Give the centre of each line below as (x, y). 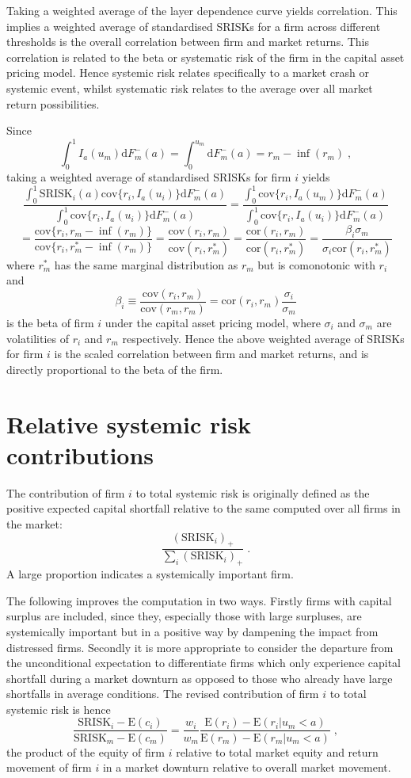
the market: (34, 523)
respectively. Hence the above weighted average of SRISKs (263, 338)
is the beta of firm (50, 323)
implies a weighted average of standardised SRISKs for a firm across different (194, 26)
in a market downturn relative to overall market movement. (247, 767)
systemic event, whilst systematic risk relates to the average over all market (190, 88)
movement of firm (49, 767)
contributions (80, 454)
